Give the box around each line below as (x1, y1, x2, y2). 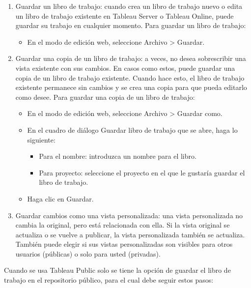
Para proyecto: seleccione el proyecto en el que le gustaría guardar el (39, 167, 245, 177)
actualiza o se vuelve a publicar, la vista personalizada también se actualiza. (15, 229, 245, 239)
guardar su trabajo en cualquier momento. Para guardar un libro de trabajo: (15, 20, 246, 30)
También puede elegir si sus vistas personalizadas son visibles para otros (15, 239, 233, 249)
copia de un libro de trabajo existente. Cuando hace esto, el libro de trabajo (15, 72, 245, 83)
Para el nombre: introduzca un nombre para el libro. (39, 151, 196, 161)
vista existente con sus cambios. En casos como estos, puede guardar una (15, 62, 235, 73)
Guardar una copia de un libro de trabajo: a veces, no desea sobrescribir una (15, 53, 246, 63)
